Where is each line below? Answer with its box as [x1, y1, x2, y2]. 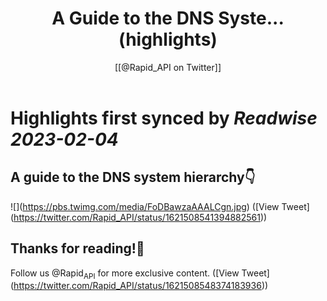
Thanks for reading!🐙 [10, 240, 145, 257]
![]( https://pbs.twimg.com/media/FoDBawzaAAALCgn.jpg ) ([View [10, 200, 280, 212]
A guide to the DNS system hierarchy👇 [10, 169, 256, 186]
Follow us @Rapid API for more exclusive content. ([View [10, 267, 240, 281]
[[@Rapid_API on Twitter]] [114, 61, 222, 73]
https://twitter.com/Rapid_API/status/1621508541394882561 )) [13, 211, 268, 223]
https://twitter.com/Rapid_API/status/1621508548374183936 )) [13, 280, 269, 292]
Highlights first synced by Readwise [10, 107, 318, 129]
